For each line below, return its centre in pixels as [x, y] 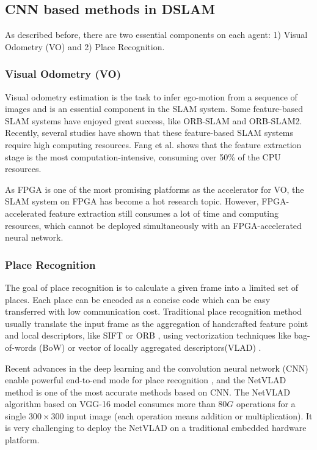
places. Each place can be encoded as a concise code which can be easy [138, 299]
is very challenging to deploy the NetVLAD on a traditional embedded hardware [156, 428]
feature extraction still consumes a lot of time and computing [164, 213]
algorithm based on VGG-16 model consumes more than [110, 404]
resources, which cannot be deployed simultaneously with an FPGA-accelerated [153, 225]
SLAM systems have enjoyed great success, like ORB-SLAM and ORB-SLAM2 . [154, 120]
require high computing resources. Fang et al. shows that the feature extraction [153, 144]
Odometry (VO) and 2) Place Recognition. [85, 46]
